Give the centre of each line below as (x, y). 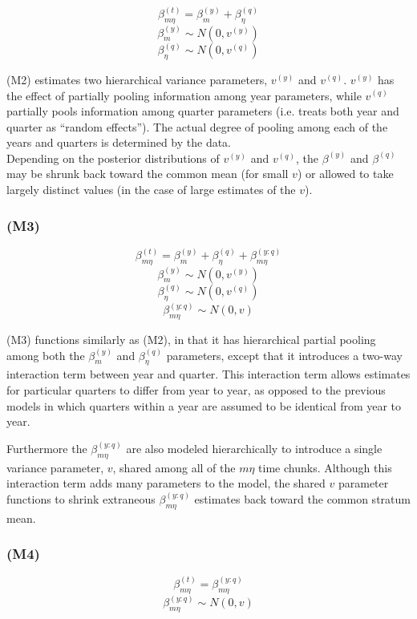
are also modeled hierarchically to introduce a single (254, 448)
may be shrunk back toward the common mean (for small (148, 174)
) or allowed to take (345, 174)
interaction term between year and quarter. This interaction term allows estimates (208, 374)
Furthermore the (47, 448)
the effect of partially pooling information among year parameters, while (184, 95)
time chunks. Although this (325, 467)
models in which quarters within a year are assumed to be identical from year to (204, 405)
